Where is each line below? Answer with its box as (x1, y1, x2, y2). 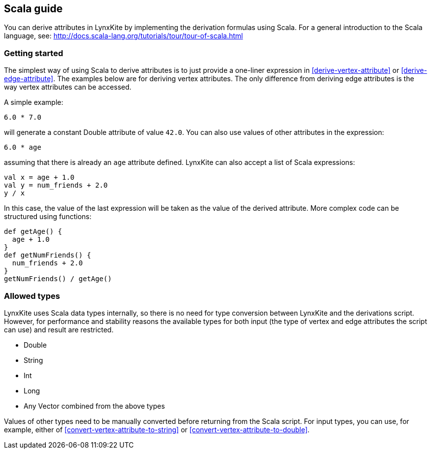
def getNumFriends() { (4, 251, 92, 259)
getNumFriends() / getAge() (4, 275, 112, 283)
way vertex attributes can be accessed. (4, 83, 132, 92)
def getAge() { (4, 227, 62, 236)
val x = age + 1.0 (4, 173, 75, 182)
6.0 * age (4, 143, 41, 152)
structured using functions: (4, 212, 92, 221)
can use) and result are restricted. (4, 325, 114, 334)
